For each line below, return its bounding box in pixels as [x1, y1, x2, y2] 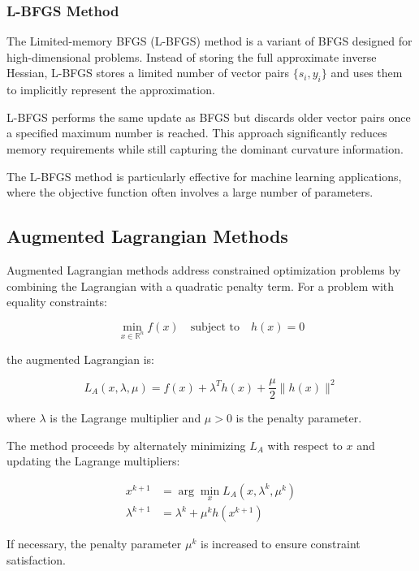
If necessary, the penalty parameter [6, 535, 182, 552]
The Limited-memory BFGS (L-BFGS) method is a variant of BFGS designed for [6, 32, 413, 50]
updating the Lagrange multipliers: [6, 452, 180, 469]
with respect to [267, 436, 343, 453]
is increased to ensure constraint [200, 535, 361, 552]
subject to [190, 321, 240, 333]
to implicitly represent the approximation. [6, 81, 215, 98]
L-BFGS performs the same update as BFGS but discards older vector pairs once [6, 108, 411, 125]
